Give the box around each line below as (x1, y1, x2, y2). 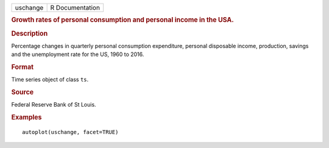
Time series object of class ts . (11, 76, 89, 83)
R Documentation (50, 4, 101, 12)
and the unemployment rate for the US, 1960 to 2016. (11, 51, 144, 58)
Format (11, 63, 34, 71)
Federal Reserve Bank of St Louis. (11, 101, 97, 108)
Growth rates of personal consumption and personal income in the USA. (11, 16, 234, 24)
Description (11, 29, 48, 38)
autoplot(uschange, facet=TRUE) (22, 129, 119, 136)
